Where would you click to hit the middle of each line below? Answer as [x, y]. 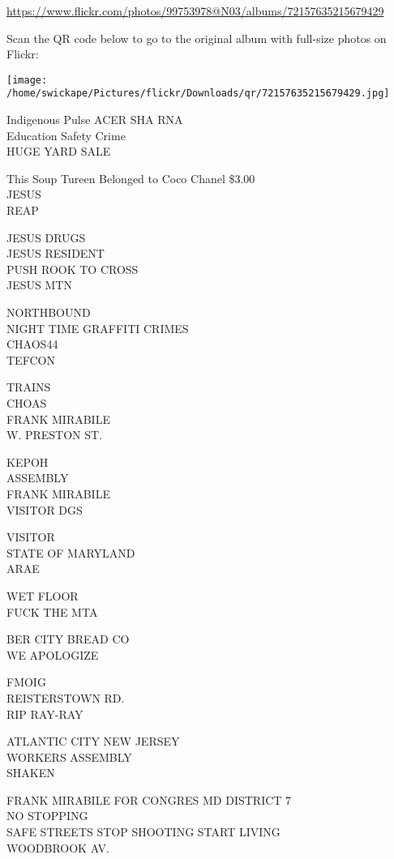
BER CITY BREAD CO [68, 639]
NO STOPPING [47, 816]
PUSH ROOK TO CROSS [73, 269]
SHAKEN [31, 773]
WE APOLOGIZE [53, 654]
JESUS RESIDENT [56, 253]
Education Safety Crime [66, 135]
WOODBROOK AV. [58, 847]
